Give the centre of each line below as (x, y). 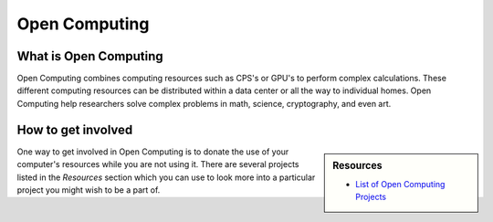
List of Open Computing (400, 185)
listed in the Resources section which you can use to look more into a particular (166, 177)
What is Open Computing (90, 56)
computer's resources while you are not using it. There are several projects (158, 164)
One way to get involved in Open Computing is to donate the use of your (153, 152)
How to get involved (75, 129)
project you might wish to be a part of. (89, 190)
